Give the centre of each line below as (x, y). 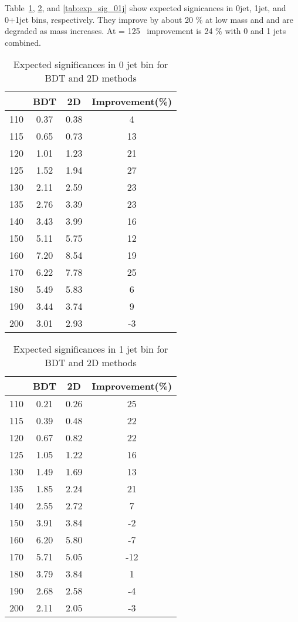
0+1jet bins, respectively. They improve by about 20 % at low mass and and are (149, 19)
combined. (23, 42)
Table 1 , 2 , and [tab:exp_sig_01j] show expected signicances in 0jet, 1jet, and (145, 8)
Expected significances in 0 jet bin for (91, 65)
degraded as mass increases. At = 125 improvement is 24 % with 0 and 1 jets (145, 31)
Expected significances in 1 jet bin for (91, 349)
